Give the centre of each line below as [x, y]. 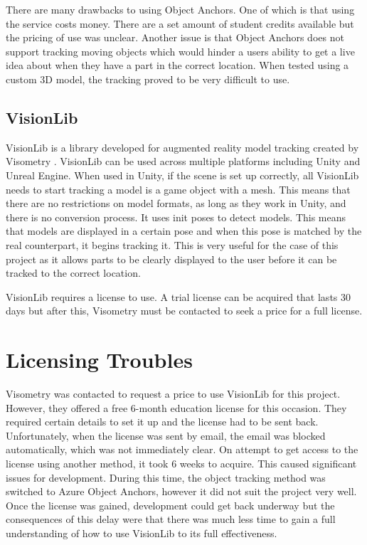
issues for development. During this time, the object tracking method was [166, 477]
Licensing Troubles [99, 360]
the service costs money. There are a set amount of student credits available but [180, 23]
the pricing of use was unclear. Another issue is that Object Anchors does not [175, 37]
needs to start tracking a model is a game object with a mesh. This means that [178, 189]
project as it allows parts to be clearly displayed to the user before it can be [171, 259]
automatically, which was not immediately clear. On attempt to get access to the [182, 449]
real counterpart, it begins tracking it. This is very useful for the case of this [172, 244]
